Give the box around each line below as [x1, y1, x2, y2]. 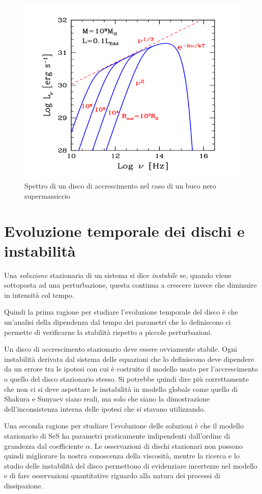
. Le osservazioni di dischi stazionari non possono [90, 440, 243, 451]
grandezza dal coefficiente [4, 440, 83, 451]
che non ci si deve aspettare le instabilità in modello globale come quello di [4, 383, 238, 394]
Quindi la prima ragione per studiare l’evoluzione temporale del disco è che [4, 306, 238, 317]
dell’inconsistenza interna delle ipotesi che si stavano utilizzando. [4, 403, 206, 414]
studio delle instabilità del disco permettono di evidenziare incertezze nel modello [4, 460, 257, 471]
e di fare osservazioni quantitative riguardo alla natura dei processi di [4, 470, 220, 481]
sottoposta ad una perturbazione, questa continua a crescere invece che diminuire [4, 280, 257, 290]
